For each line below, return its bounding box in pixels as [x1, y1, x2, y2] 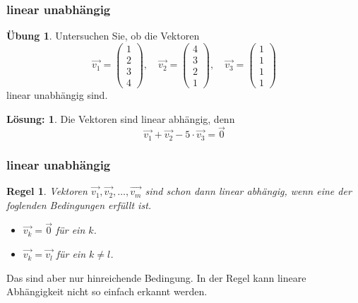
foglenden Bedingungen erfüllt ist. [6, 197, 152, 212]
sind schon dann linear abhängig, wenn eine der [145, 184, 352, 198]
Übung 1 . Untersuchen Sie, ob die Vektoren [6, 28, 200, 43]
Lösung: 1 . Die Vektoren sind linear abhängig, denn [6, 111, 235, 126]
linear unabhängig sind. [6, 88, 108, 102]
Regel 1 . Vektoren [6, 184, 88, 198]
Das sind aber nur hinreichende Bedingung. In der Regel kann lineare [6, 270, 306, 285]
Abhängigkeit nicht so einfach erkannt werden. [6, 284, 208, 299]
